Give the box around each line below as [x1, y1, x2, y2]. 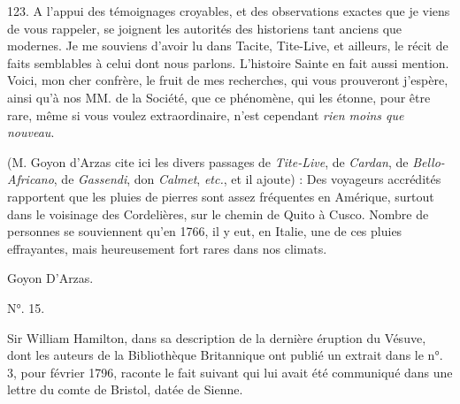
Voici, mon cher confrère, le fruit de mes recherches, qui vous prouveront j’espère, [7, 71, 448, 89]
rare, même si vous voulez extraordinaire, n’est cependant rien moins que [7, 105, 404, 124]
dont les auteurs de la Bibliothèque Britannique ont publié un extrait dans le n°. [7, 346, 443, 364]
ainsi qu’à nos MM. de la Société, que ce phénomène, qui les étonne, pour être [7, 88, 431, 106]
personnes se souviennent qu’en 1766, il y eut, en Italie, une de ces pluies [7, 222, 402, 240]
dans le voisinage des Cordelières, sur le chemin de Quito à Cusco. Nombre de [7, 204, 429, 223]
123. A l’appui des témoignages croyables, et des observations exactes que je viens [7, 2, 450, 19]
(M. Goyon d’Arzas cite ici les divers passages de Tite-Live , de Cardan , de [7, 152, 409, 171]
